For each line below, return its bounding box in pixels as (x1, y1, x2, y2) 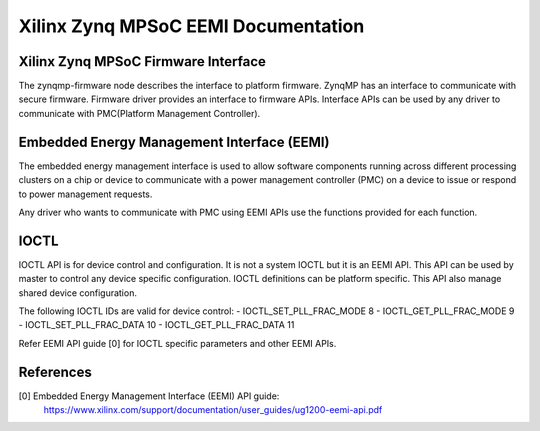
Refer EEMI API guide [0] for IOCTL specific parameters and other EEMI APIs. (18, 337, 337, 349)
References (18, 363, 92, 380)
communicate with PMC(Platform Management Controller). (18, 107, 261, 119)
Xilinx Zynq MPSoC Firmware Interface (18, 53, 267, 70)
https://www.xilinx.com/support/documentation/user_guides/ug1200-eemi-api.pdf (43, 404, 383, 416)
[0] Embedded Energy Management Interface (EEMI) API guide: (18, 390, 280, 402)
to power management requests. (18, 188, 153, 200)
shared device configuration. (18, 286, 137, 299)
